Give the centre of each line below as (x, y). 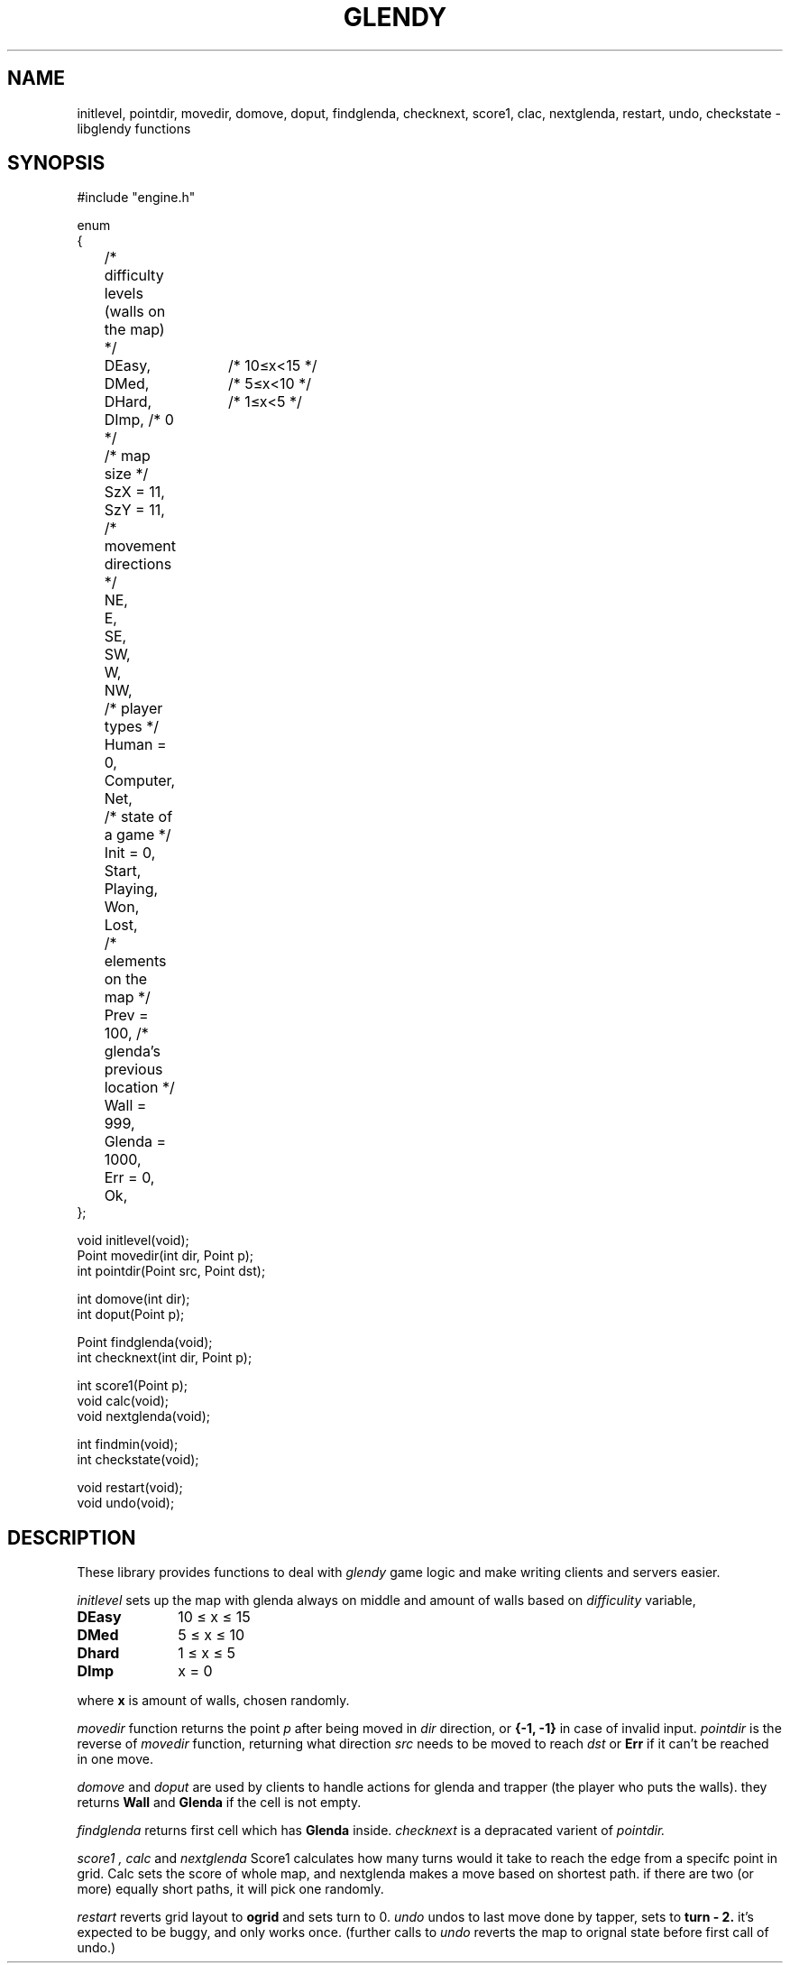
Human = (135, 745)
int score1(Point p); (133, 1386)
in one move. (115, 1759)
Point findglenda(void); (145, 1342)
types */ (132, 727)
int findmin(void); (128, 1444)
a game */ (138, 835)
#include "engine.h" (136, 198)
